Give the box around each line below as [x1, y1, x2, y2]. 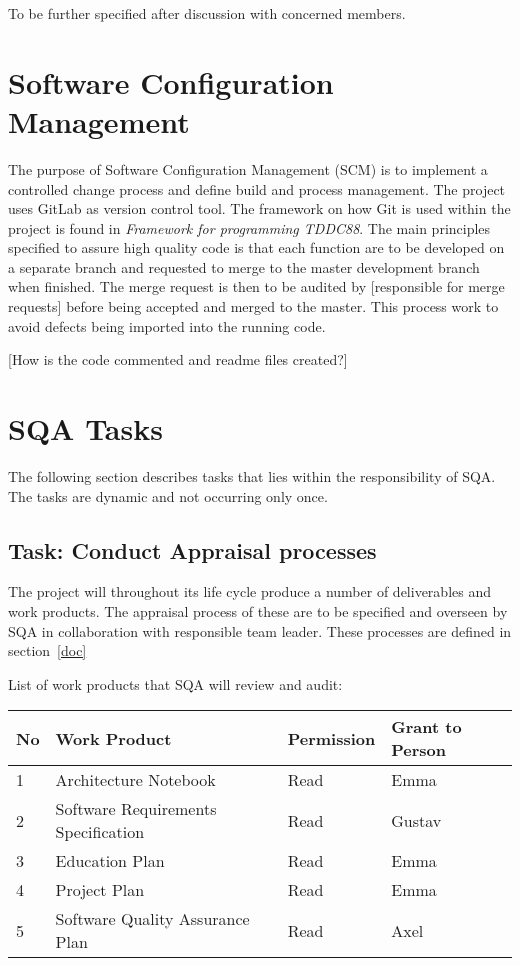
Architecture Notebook [55, 768, 216, 792]
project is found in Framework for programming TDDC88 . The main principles [8, 217, 491, 238]
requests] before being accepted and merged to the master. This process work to [8, 296, 499, 317]
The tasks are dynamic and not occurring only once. [8, 485, 328, 506]
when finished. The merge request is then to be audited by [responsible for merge [8, 276, 505, 297]
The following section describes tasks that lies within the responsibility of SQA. [8, 465, 496, 486]
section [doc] [8, 640, 87, 661]
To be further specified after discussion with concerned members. [8, 3, 406, 23]
